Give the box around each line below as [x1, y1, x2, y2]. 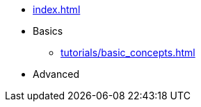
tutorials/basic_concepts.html [61, 47, 195, 58]
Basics [33, 25, 63, 37]
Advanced [33, 68, 79, 80]
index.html [33, 3, 81, 15]
